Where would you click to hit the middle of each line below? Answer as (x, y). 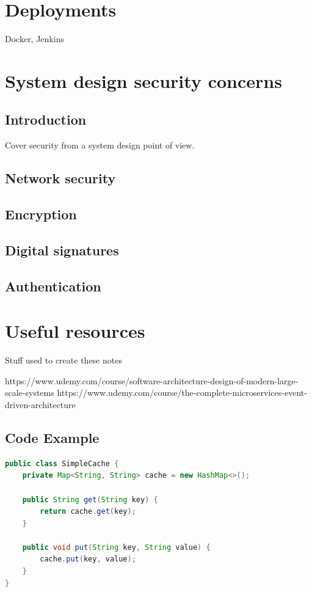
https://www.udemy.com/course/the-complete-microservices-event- (182, 393)
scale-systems (30, 393)
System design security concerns (143, 80)
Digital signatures (62, 250)
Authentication (53, 286)
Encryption (41, 214)
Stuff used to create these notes (63, 360)
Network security (60, 178)
